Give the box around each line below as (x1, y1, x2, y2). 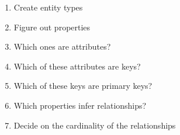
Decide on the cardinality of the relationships (13, 119, 176, 131)
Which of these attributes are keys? (13, 60, 141, 72)
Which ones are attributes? (13, 40, 111, 53)
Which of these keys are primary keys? (13, 79, 153, 92)
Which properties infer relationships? (13, 99, 147, 111)
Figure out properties (13, 20, 91, 33)
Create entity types (13, 1, 83, 13)
